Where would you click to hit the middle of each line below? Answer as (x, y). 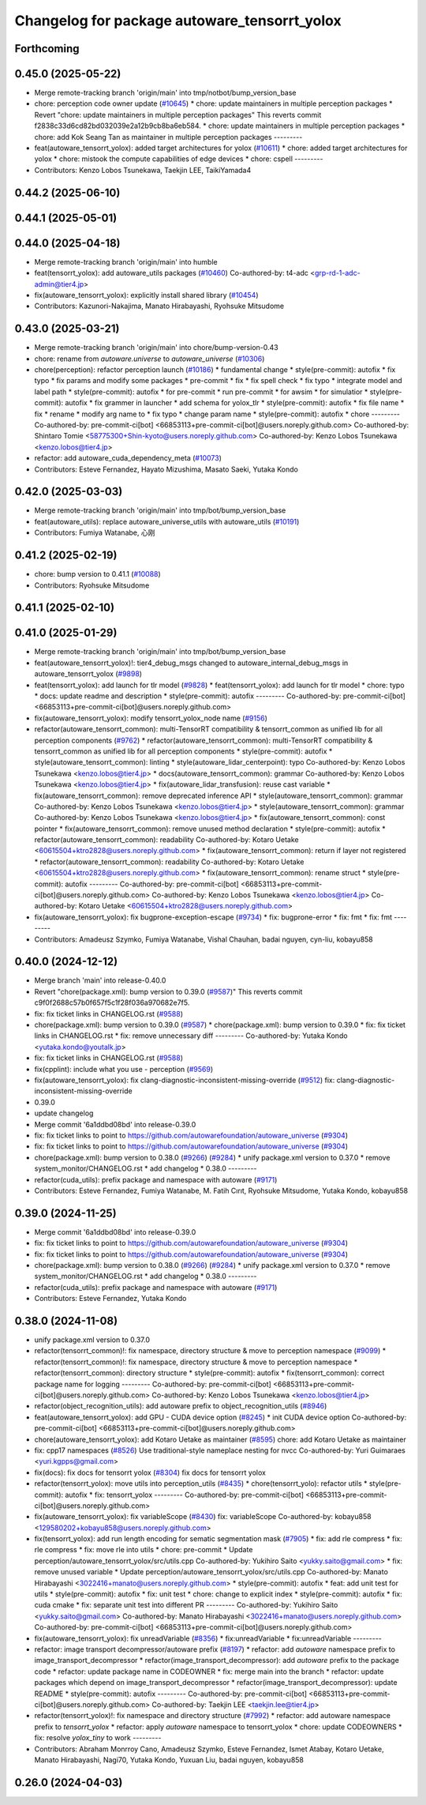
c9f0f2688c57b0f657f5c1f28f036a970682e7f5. (112, 1002)
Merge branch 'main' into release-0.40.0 (100, 980)
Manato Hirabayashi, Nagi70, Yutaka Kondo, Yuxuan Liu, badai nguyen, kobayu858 (169, 1760)
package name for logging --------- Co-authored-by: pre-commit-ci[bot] (153, 1384)
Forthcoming (47, 49)
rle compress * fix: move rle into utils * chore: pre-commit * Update (144, 1550)
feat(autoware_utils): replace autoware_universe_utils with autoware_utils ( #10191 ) (167, 521)
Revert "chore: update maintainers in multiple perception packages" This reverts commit (178, 115)
